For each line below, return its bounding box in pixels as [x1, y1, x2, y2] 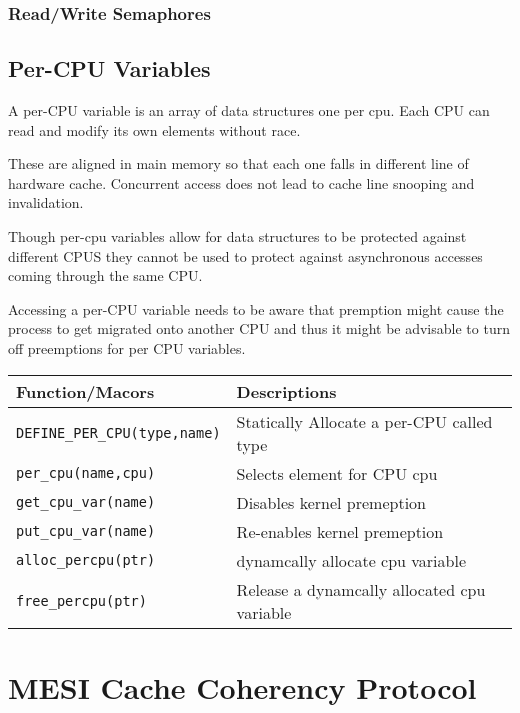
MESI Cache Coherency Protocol [8, 666, 477, 707]
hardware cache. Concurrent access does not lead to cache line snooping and [8, 172, 475, 193]
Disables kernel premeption [236, 490, 426, 514]
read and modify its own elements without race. [8, 119, 301, 140]
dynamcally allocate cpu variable [236, 548, 467, 572]
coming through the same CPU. [8, 265, 203, 286]
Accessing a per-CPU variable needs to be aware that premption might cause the [8, 298, 504, 319]
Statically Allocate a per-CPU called [236, 409, 493, 433]
